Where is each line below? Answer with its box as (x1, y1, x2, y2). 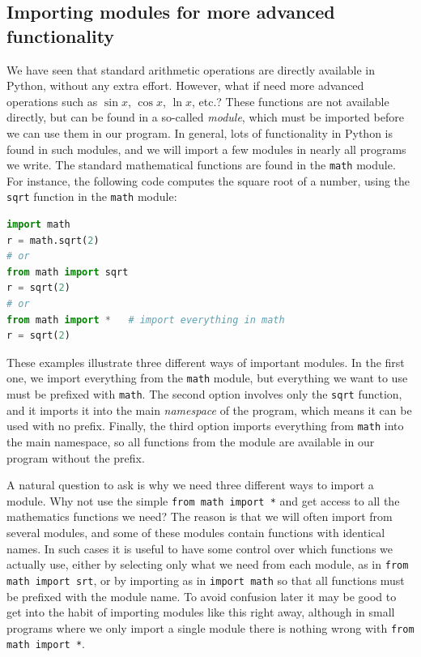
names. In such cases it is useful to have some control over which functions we (6, 540, 393, 557)
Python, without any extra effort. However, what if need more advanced (6, 77, 364, 94)
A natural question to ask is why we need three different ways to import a (6, 476, 374, 493)
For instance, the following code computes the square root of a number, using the (6, 172, 410, 189)
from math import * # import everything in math (6, 314, 285, 326)
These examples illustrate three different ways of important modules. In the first (6, 353, 405, 370)
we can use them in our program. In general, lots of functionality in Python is (6, 124, 393, 141)
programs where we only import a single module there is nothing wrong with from (6, 619, 415, 636)
